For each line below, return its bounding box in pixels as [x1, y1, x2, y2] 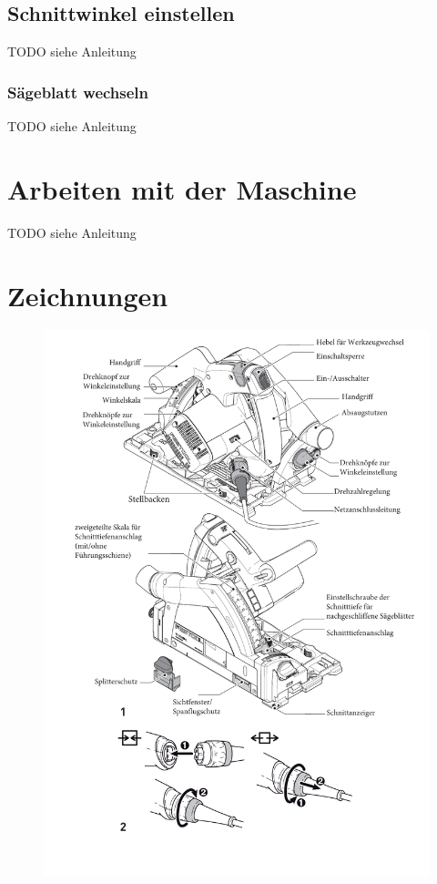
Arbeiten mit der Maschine [7, 170, 357, 207]
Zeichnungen [7, 276, 168, 314]
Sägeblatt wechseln [7, 80, 149, 103]
